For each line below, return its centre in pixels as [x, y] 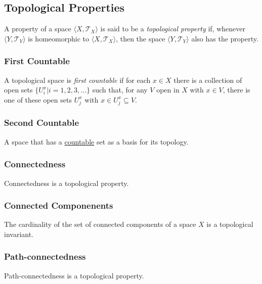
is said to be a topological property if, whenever [173, 29]
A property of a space [38, 29]
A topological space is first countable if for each [77, 80]
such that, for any [120, 90]
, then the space [141, 38]
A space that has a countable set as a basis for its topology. [96, 141]
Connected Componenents [59, 205]
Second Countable [42, 123]
